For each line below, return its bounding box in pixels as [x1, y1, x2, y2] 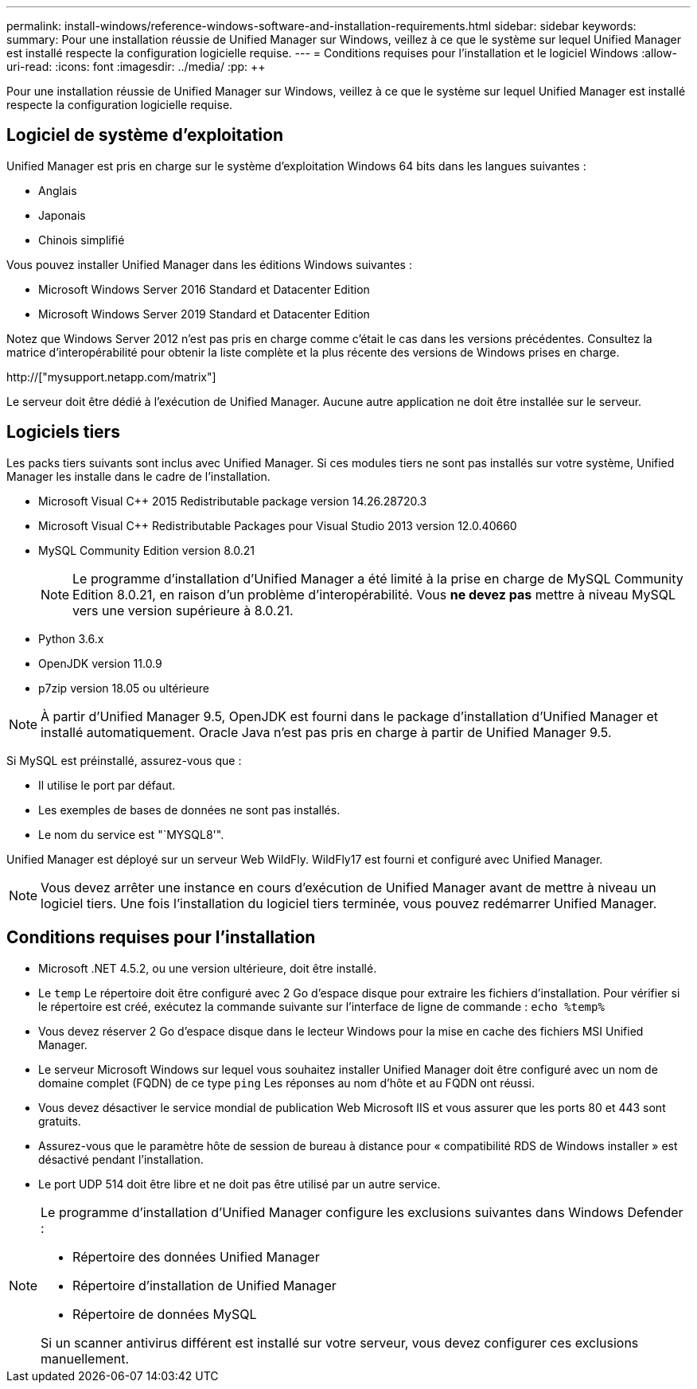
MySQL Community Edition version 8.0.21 [38, 543, 255, 557]
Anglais [38, 183, 77, 197]
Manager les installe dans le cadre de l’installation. [6, 469, 271, 483]
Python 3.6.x [38, 631, 104, 646]
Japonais [38, 208, 86, 222]
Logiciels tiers [6, 422, 120, 443]
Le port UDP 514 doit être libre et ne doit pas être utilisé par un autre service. [38, 1176, 441, 1191]
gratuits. [38, 1114, 81, 1128]
